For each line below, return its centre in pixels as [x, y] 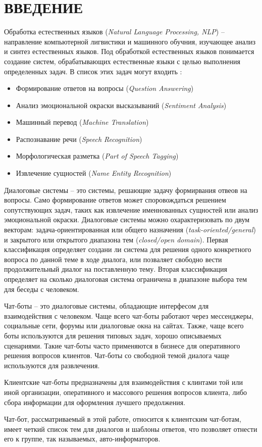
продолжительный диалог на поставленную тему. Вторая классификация [116, 269]
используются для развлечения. [52, 365]
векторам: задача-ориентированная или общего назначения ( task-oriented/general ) [130, 230]
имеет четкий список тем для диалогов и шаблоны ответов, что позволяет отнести [131, 429]
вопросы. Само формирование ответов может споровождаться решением [115, 200]
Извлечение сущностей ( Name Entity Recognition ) [94, 173]
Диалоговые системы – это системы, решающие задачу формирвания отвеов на [126, 190]
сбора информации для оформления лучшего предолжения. [95, 402]
